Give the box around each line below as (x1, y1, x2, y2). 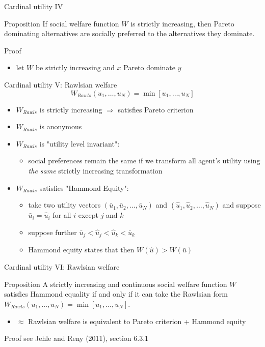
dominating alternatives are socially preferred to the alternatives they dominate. (4, 28, 255, 39)
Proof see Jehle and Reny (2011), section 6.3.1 (4, 333, 149, 343)
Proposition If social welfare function (4, 18, 119, 28)
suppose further (28, 226, 77, 237)
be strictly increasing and (35, 62, 115, 73)
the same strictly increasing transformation (28, 165, 163, 176)
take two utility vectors (28, 199, 101, 210)
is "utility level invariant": (39, 138, 120, 149)
